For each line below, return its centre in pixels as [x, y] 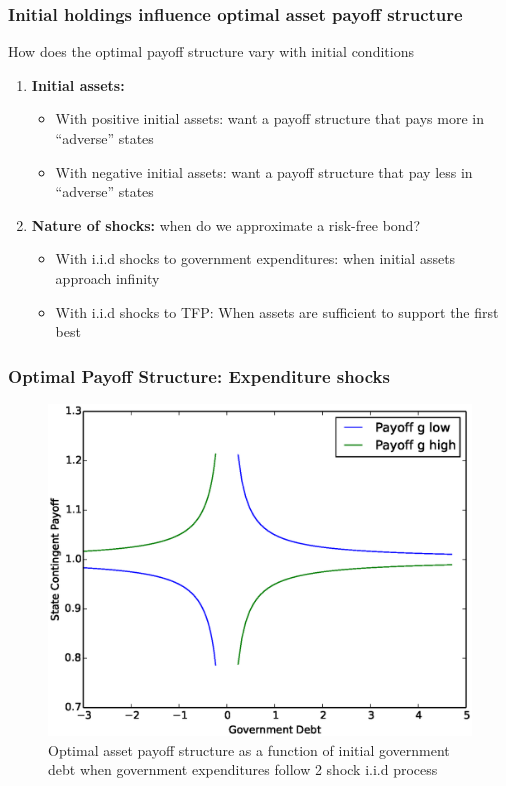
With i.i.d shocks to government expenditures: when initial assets [255, 258]
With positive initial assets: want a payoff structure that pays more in [269, 118]
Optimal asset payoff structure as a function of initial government [249, 749]
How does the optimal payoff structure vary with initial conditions [211, 51]
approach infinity [107, 277]
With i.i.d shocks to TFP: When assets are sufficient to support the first [277, 311]
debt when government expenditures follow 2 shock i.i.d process [243, 769]
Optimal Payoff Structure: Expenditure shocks [199, 375]
